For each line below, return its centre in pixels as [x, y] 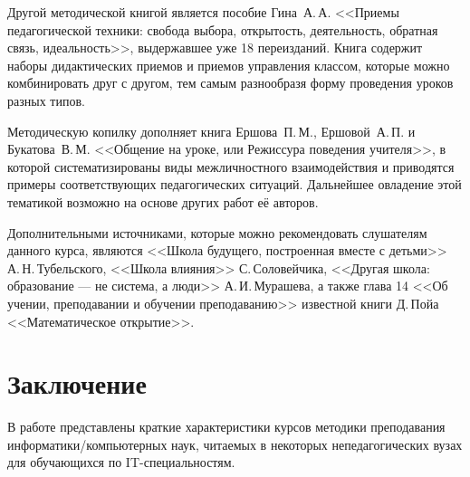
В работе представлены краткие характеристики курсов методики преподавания [226, 427]
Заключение [77, 383]
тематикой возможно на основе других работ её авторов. [163, 201]
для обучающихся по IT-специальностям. [121, 462]
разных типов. [46, 100]
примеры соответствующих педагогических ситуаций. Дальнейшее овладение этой [235, 184]
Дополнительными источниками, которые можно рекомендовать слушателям [217, 232]
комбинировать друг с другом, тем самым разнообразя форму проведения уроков [230, 83]
